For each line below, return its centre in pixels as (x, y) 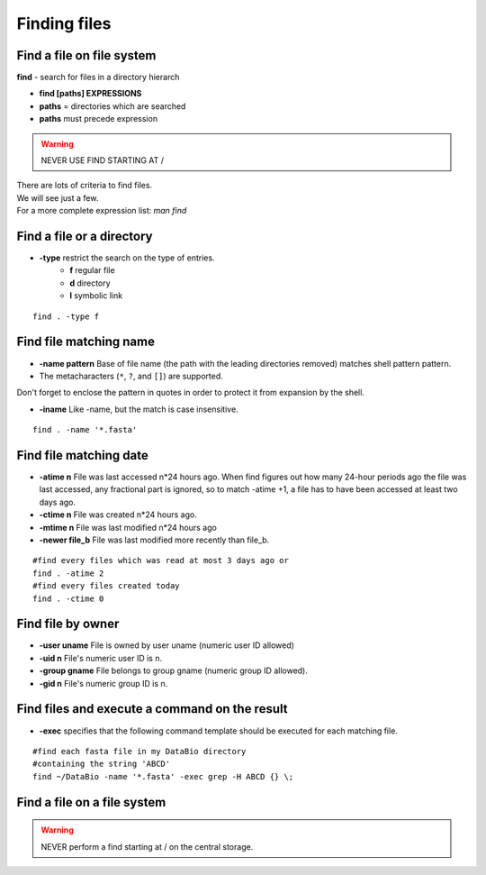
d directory (90, 283)
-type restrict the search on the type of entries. (127, 258)
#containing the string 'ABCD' (102, 764)
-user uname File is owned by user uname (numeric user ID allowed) (166, 645)
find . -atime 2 (68, 573)
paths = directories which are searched (112, 106)
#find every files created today (106, 586)
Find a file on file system (86, 55)
